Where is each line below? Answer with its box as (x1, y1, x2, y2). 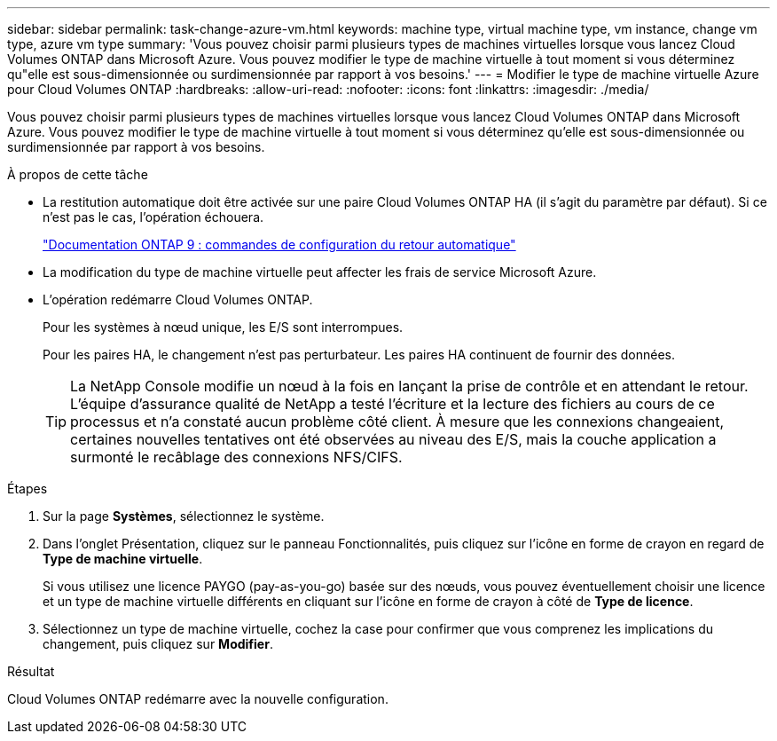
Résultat (7, 664, 55, 679)
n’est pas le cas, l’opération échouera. (43, 209, 264, 225)
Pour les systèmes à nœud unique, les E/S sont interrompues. (43, 319, 404, 335)
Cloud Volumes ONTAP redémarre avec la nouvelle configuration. (7, 691, 388, 706)
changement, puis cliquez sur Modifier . (43, 636, 273, 651)
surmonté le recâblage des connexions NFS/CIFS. (70, 448, 403, 466)
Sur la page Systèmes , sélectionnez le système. (43, 508, 325, 524)
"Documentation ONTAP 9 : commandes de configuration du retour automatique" (43, 237, 516, 252)
